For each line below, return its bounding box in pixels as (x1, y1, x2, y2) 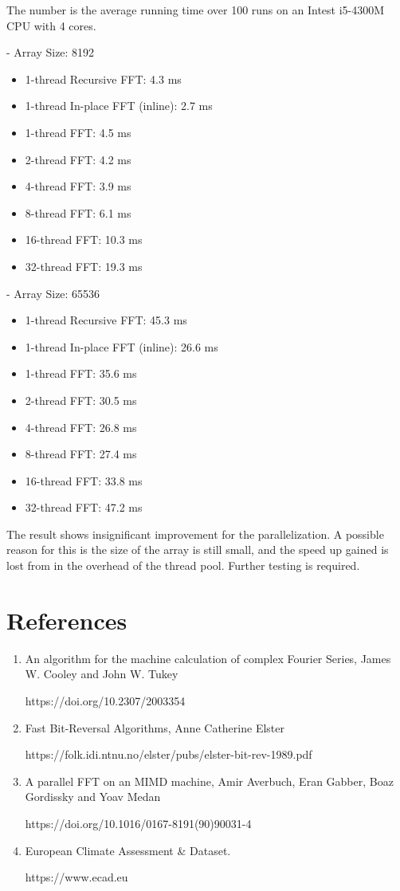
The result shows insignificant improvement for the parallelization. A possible (6, 525, 384, 542)
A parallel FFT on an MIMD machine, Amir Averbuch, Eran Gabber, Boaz (25, 772, 394, 789)
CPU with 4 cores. (6, 17, 96, 33)
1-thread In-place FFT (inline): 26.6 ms (25, 338, 218, 355)
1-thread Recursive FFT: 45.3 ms (25, 312, 187, 328)
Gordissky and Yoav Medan (25, 788, 161, 805)
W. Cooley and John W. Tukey (25, 665, 178, 682)
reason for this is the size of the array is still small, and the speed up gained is (6, 541, 389, 558)
